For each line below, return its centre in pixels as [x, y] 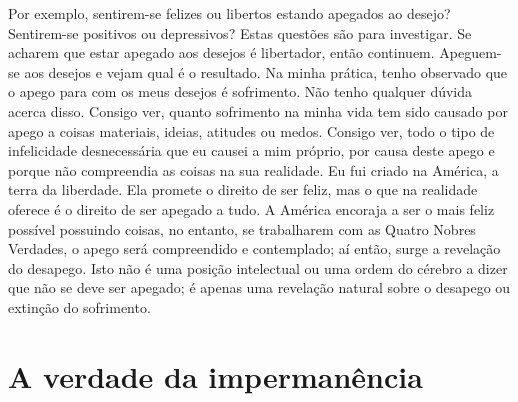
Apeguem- [470, 52]
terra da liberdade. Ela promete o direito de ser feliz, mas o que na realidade [243, 189]
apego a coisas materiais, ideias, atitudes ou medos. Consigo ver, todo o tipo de [251, 130]
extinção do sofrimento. [79, 306]
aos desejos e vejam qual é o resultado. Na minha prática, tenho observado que [266, 71]
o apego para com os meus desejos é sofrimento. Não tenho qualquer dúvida [240, 91]
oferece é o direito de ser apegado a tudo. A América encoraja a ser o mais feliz [251, 208]
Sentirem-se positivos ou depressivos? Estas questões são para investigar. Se [240, 32]
